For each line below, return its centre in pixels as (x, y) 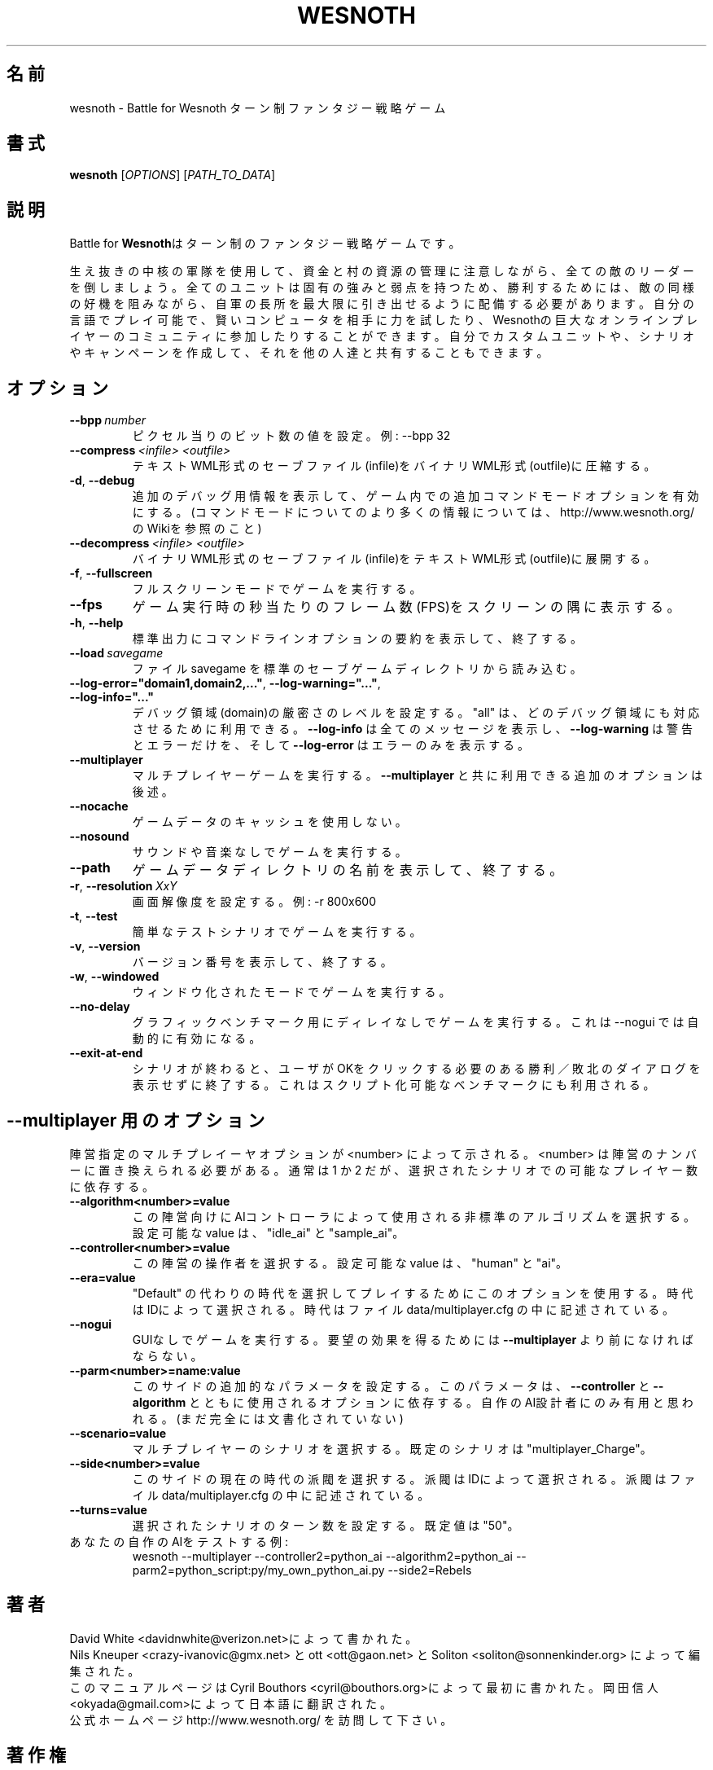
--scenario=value (118, 1433)
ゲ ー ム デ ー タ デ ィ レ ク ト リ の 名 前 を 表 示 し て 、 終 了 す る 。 (348, 870)
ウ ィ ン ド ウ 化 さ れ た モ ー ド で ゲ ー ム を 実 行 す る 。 (291, 992)
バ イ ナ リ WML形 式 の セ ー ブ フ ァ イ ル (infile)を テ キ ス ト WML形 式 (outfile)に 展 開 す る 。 (394, 559)
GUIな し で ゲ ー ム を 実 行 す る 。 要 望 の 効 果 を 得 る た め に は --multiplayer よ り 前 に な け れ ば (413, 1339)
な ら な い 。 (167, 1355)
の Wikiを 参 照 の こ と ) (197, 529)
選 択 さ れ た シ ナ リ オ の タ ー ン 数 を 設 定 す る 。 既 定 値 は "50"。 (326, 1525)
